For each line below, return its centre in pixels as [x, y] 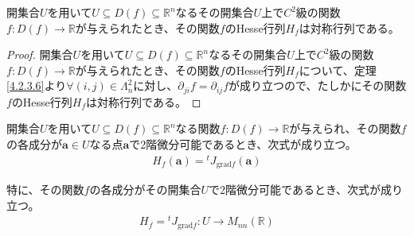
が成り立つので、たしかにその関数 [318, 85]
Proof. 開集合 [40, 54]
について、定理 [338, 70]
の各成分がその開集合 [145, 190]
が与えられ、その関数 [345, 128]
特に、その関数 [45, 190]
